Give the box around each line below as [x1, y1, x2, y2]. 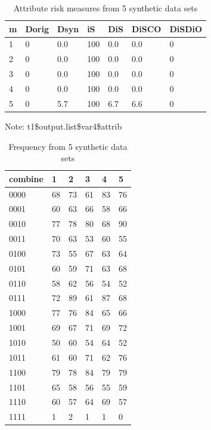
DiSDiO [169, 22, 203, 35]
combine [9, 172, 44, 185]
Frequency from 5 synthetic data [8, 140, 128, 152]
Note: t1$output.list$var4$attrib [5, 119, 122, 132]
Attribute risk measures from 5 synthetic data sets [13, 2, 198, 14]
